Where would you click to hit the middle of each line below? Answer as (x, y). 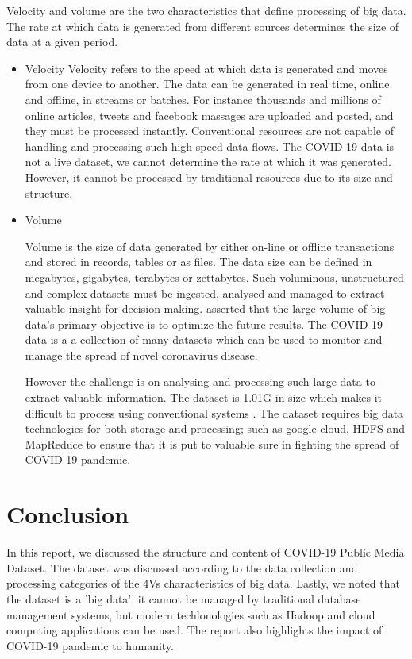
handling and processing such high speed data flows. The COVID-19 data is (210, 146)
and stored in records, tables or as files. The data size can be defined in (198, 262)
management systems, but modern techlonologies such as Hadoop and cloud (191, 614)
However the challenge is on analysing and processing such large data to (200, 382)
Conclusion (68, 514)
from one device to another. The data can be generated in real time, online (207, 84)
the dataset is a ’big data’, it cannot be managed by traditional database (184, 598)
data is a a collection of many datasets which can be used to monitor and (204, 339)
